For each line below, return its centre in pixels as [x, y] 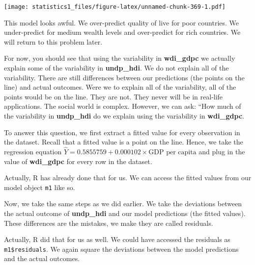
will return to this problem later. [53, 41]
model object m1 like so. [40, 187]
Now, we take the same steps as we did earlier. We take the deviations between [123, 204]
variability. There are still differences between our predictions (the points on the [124, 77]
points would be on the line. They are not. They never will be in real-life [113, 96]
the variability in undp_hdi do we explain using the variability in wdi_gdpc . [124, 116]
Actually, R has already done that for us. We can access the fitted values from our [128, 178]
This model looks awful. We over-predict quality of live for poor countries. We [122, 22]
